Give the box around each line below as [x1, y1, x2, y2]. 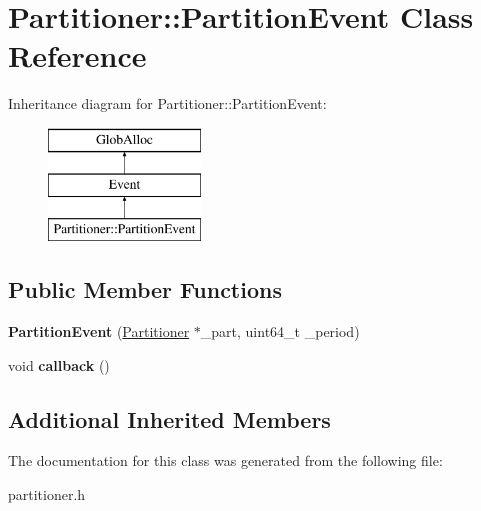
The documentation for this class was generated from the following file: [8, 450, 443, 471]
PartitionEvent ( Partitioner [8, 321, 190, 342]
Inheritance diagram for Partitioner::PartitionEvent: [8, 93, 327, 114]
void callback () [8, 354, 110, 375]
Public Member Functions [8, 274, 282, 305]
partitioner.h [8, 484, 86, 505]
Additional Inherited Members [8, 403, 331, 434]
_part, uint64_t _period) [200, 321, 360, 342]
